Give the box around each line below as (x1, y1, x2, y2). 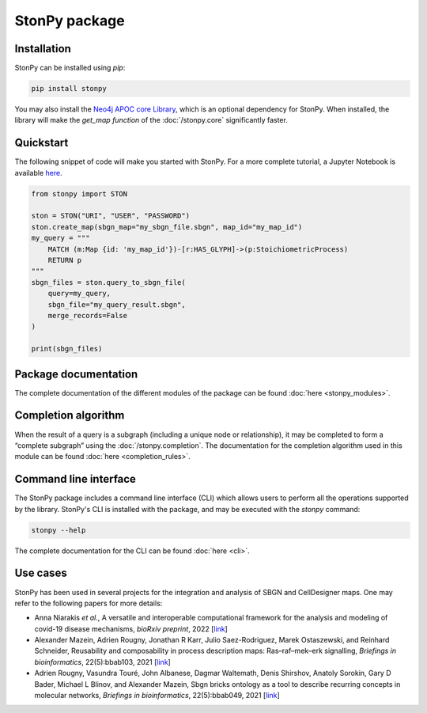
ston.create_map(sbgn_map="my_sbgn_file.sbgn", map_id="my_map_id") (31, 222, 303, 231)
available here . (14, 168, 62, 177)
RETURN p (47, 256, 82, 265)
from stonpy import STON (31, 189, 128, 198)
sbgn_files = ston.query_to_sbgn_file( (31, 278, 186, 286)
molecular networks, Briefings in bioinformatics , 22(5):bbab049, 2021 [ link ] (34, 691, 280, 700)
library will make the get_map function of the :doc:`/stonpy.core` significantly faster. (14, 116, 288, 125)
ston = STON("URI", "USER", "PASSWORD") (31, 211, 190, 221)
